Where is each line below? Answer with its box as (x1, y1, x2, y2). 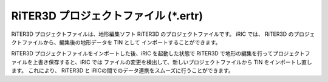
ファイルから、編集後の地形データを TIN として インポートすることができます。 (21, 38, 221, 46)
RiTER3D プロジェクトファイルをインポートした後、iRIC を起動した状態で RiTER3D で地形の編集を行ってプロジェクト (11, 50, 305, 57)
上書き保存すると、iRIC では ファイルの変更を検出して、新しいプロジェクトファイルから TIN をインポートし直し (32, 58, 312, 66)
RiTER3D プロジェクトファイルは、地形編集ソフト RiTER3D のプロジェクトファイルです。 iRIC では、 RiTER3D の (11, 30, 294, 38)
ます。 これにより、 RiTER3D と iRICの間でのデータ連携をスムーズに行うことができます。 (11, 67, 234, 74)
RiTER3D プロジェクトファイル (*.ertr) (11, 9, 203, 22)
